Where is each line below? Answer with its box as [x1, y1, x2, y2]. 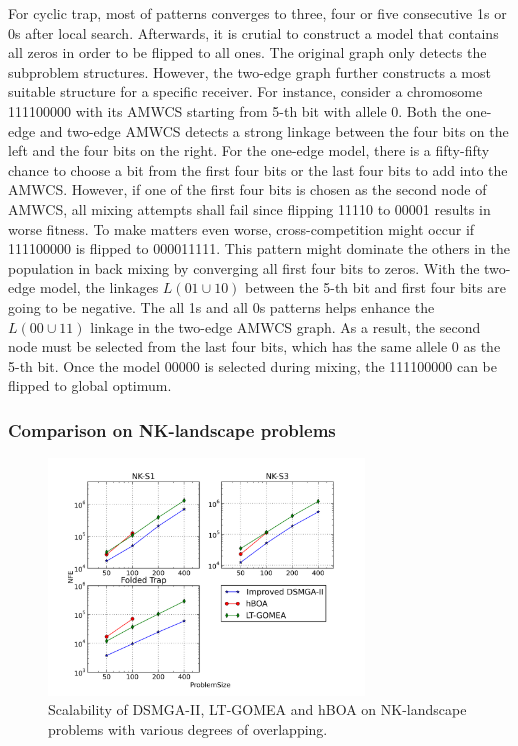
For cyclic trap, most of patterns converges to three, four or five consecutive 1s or [8, 3, 507, 23]
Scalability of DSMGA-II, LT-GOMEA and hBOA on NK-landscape [48, 699, 467, 720]
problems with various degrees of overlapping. [48, 718, 328, 739]
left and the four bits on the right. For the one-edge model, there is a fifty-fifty [8, 140, 490, 161]
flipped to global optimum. [8, 375, 172, 396]
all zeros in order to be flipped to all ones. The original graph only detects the [8, 42, 487, 63]
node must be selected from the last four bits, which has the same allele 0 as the [8, 336, 501, 357]
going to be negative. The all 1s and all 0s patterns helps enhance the [8, 296, 435, 317]
